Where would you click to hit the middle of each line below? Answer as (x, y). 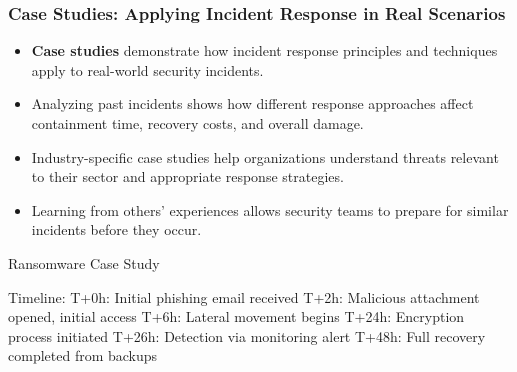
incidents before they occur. (116, 229)
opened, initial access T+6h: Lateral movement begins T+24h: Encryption (236, 316)
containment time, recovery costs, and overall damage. (197, 123)
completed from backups (83, 355)
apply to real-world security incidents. (147, 69)
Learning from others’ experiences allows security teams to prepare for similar (270, 209)
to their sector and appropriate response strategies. (187, 176)
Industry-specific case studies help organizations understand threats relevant (265, 156)
